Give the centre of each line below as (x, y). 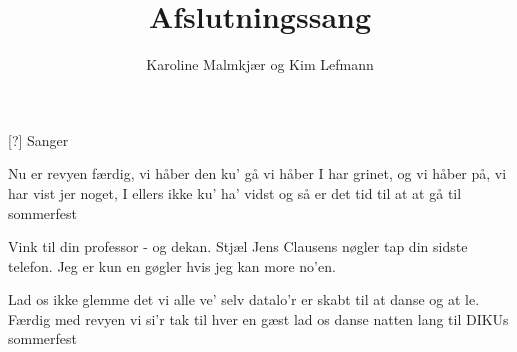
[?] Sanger (38, 139)
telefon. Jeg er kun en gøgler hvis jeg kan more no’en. (172, 265)
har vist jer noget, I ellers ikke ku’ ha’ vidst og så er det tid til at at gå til (235, 192)
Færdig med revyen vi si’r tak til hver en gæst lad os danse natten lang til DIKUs (258, 318)
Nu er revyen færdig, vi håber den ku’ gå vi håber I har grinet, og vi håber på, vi (257, 173)
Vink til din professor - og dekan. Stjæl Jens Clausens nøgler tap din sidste (238, 246)
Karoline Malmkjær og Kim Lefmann (260, 64)
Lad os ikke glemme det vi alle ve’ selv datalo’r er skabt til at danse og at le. (244, 299)
